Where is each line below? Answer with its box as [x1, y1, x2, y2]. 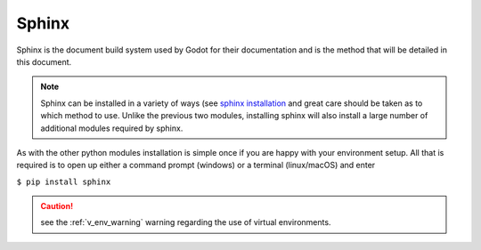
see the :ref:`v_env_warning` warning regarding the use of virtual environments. [40, 217, 331, 228]
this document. [16, 56, 72, 67]
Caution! [40, 201, 74, 212]
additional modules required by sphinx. [40, 123, 183, 133]
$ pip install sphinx [16, 176, 111, 187]
